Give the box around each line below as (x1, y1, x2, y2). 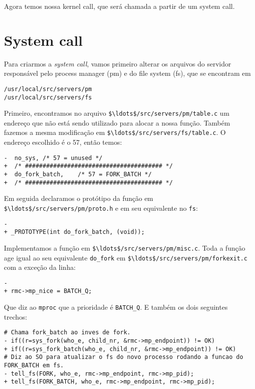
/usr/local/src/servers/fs (4, 94, 92, 101)
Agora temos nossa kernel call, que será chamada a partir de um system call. (4, 1, 235, 11)
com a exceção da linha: (4, 262, 76, 272)
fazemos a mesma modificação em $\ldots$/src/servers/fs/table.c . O (4, 127, 226, 137)
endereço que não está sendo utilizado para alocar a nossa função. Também (4, 117, 230, 128)
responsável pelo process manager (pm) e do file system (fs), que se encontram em (4, 68, 251, 78)
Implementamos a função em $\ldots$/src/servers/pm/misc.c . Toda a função (4, 242, 245, 253)
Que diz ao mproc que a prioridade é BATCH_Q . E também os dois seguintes (4, 302, 228, 312)
